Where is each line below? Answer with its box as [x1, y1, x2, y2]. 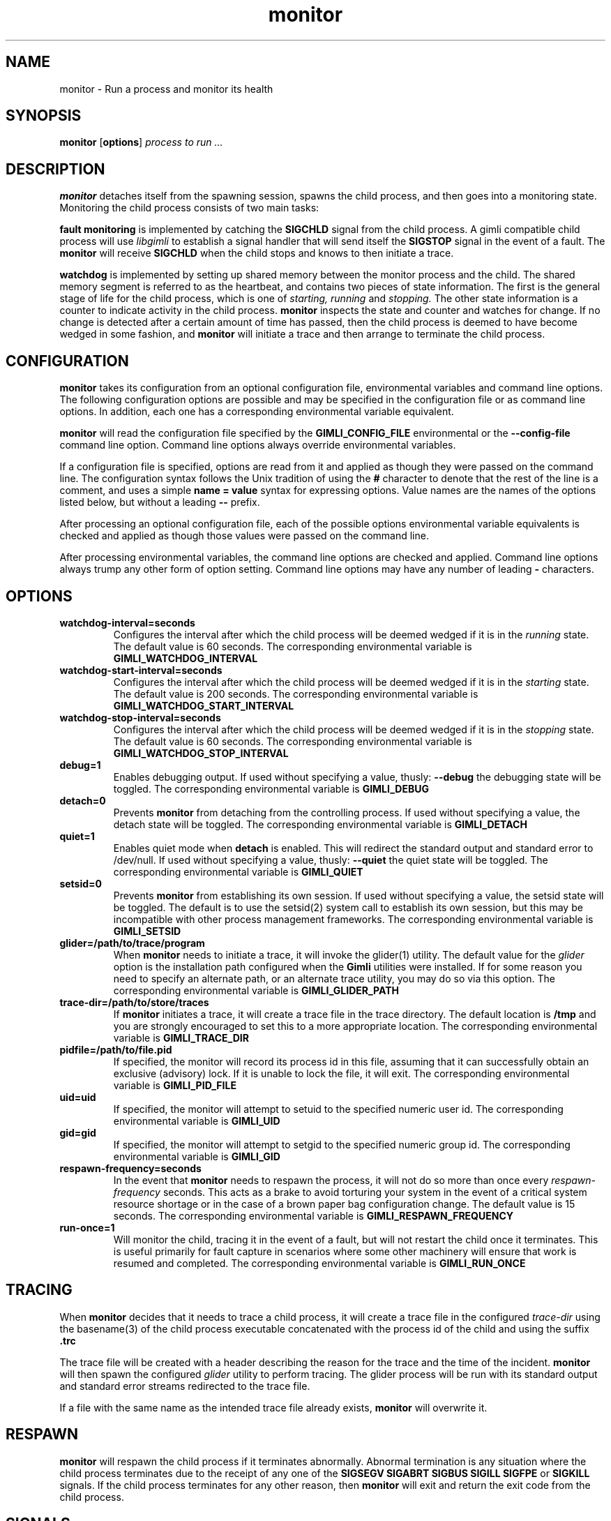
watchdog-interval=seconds [59, 616, 195, 629]
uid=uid [59, 1091, 96, 1103]
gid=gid [59, 1126, 96, 1139]
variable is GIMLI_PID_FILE [113, 1079, 236, 1091]
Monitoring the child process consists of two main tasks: [59, 202, 319, 214]
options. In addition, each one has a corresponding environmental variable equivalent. [59, 405, 454, 418]
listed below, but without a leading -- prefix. [59, 496, 260, 509]
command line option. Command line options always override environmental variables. [59, 439, 456, 451]
